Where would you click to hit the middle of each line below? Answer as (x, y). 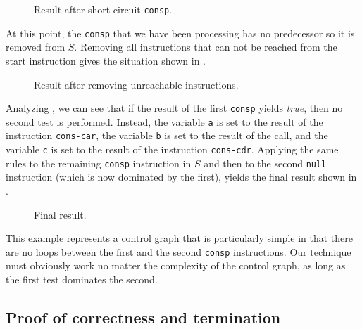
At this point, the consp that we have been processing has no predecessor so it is (180, 33)
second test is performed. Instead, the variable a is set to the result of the (164, 121)
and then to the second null (265, 163)
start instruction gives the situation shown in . (106, 60)
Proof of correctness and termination (143, 317)
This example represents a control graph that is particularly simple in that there (179, 238)
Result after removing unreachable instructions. (136, 84)
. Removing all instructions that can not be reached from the (206, 47)
